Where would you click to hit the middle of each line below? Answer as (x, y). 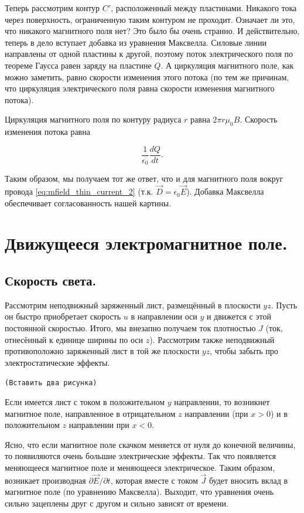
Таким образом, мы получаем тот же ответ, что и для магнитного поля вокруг (144, 179)
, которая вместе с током (154, 480)
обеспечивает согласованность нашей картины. (88, 203)
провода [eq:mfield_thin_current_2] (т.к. (79, 191)
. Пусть (284, 305)
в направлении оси (164, 316)
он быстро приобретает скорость (63, 316)
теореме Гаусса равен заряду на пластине (78, 65)
